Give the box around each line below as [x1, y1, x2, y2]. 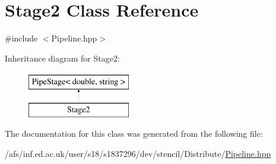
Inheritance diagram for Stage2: [5, 52, 120, 64]
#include [5, 32, 38, 44]
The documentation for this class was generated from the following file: [5, 127, 263, 140]
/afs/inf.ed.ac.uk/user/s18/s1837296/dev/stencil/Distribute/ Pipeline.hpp [5, 147, 271, 160]
